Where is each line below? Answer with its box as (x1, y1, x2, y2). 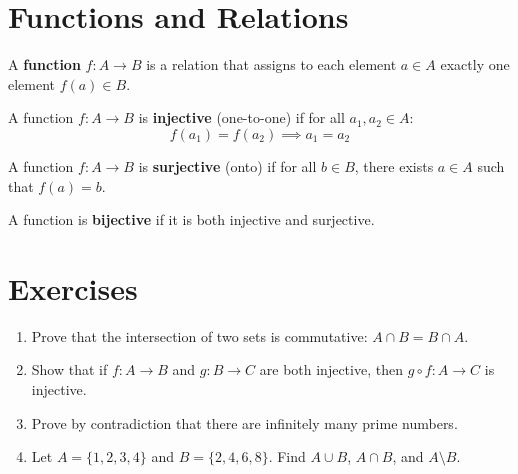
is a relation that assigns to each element (146, 54, 397, 75)
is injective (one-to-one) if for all (138, 107, 345, 128)
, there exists (354, 155, 434, 176)
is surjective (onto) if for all (138, 155, 317, 176)
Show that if (31, 359, 108, 380)
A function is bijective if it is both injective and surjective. (8, 209, 375, 230)
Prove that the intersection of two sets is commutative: (31, 325, 368, 346)
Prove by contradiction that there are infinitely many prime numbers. (31, 412, 458, 433)
